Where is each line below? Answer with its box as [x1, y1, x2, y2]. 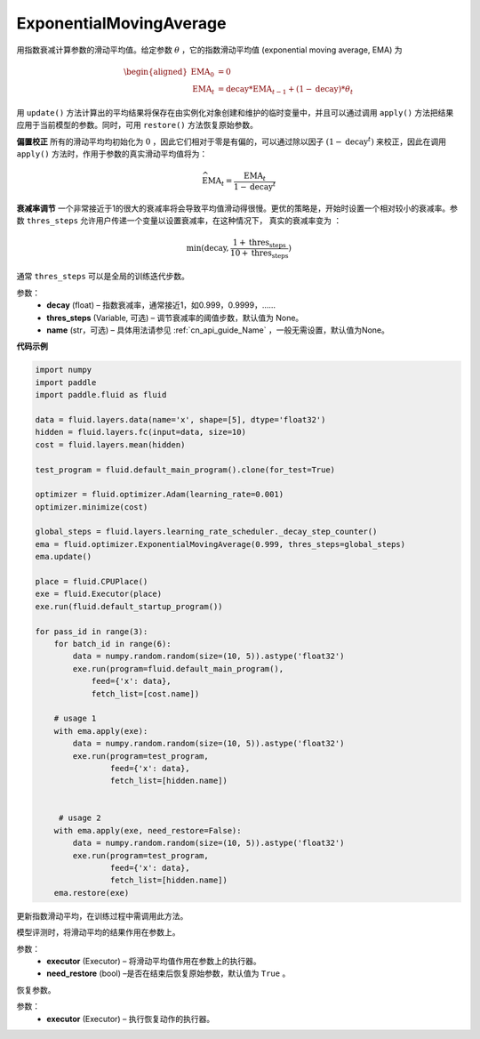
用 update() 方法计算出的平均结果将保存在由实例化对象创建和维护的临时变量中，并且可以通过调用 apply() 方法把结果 [16, 108, 454, 118]
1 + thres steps [232, 238, 286, 249]
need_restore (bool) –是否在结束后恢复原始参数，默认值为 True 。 [46, 968, 291, 979]
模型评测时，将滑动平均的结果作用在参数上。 [16, 927, 180, 938]
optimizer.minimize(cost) [35, 502, 148, 511]
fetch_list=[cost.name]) [91, 689, 200, 698]
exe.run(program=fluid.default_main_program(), [72, 664, 284, 673]
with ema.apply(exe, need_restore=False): [53, 826, 242, 835]
